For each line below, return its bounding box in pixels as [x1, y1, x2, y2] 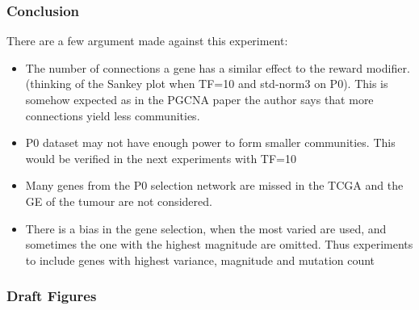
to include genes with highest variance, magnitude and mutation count [25, 251, 375, 268]
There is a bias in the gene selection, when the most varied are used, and [25, 220, 387, 237]
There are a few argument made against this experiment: [6, 32, 288, 49]
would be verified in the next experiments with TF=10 [25, 149, 296, 166]
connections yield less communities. [25, 107, 200, 124]
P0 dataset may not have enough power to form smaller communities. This [25, 134, 396, 151]
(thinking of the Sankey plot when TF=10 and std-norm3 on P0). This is [25, 75, 388, 92]
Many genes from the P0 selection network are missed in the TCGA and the [25, 177, 404, 194]
